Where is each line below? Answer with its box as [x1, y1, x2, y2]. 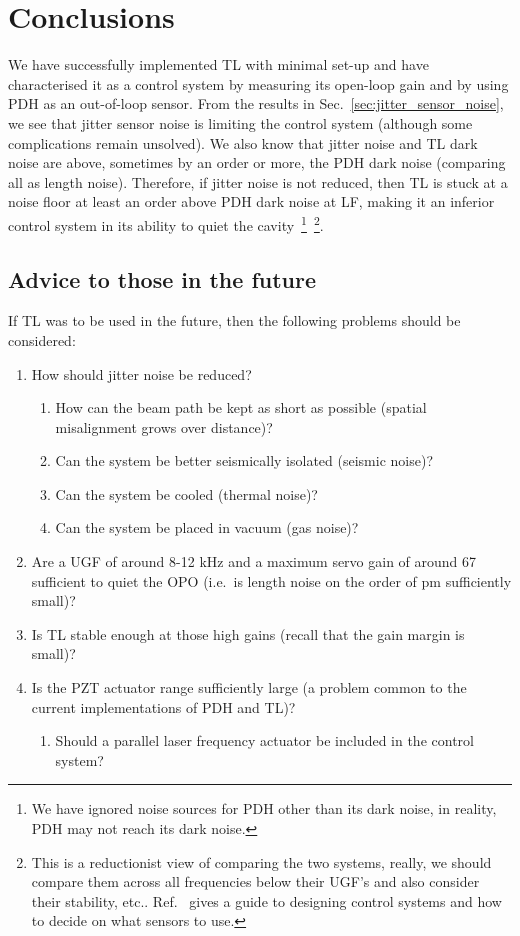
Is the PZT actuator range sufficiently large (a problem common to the [31, 677, 467, 698]
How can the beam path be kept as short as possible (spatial [55, 397, 427, 418]
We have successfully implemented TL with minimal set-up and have [8, 54, 429, 75]
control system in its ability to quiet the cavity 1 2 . [8, 211, 324, 235]
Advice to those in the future [8, 263, 317, 294]
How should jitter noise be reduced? [31, 363, 252, 384]
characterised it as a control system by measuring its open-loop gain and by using [8, 73, 509, 94]
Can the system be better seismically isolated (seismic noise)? [55, 450, 434, 471]
